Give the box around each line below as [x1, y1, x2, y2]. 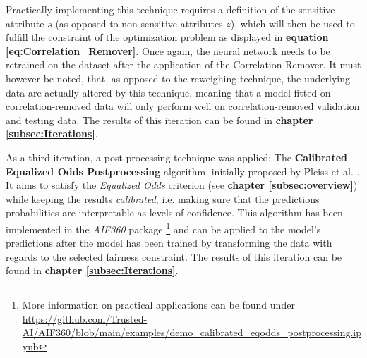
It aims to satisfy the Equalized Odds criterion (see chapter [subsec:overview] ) [6, 178, 358, 192]
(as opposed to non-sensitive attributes [55, 16, 223, 30]
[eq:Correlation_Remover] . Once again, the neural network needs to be [6, 43, 330, 58]
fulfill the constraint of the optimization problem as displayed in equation [6, 30, 329, 44]
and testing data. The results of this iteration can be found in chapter [6, 112, 313, 127]
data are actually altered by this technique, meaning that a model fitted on [6, 85, 331, 99]
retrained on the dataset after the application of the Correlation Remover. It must [6, 57, 361, 72]
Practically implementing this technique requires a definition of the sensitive [6, 2, 335, 16]
